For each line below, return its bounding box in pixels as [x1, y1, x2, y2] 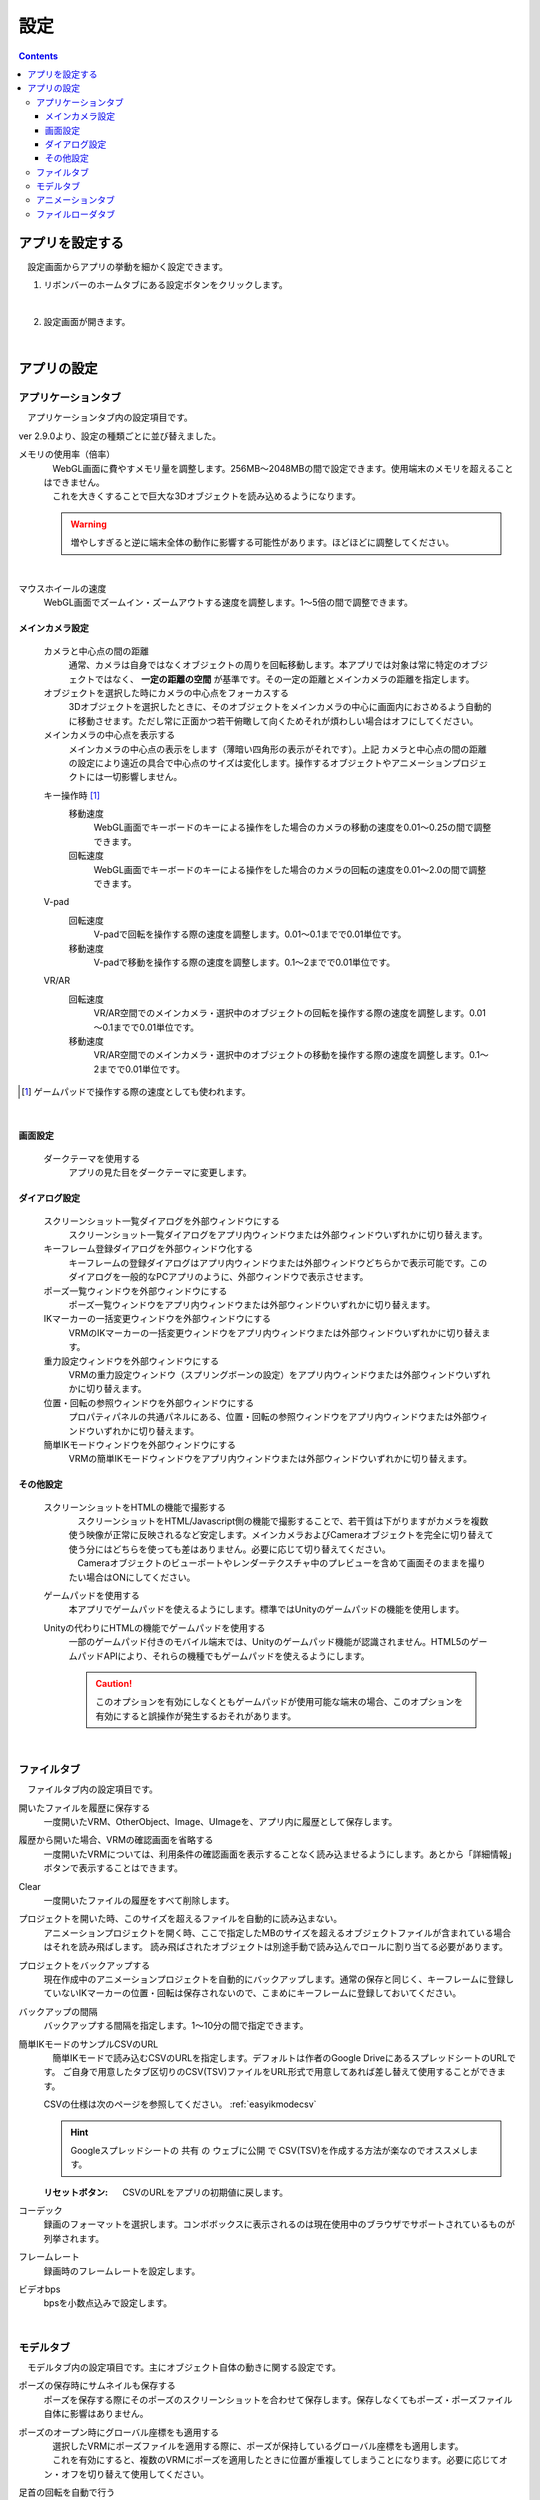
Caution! [95, 1677, 133, 1689]
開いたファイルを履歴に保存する [18, 1801, 150, 1814]
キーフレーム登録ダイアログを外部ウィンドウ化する [43, 1243, 254, 1255]
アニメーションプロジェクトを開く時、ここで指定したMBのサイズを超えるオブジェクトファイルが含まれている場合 [43, 1926, 512, 1939]
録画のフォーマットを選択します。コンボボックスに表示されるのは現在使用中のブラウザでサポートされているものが [43, 2218, 515, 2230]
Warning [70, 518, 107, 530]
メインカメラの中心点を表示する [43, 729, 175, 741]
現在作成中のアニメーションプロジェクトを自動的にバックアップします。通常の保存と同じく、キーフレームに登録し [43, 1973, 515, 1985]
